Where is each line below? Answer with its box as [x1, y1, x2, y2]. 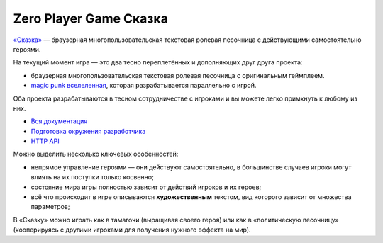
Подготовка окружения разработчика [30, 127, 146, 135]
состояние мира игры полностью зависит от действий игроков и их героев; [30, 183, 262, 191]
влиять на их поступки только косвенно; [30, 173, 154, 181]
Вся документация [30, 117, 88, 125]
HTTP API [30, 137, 60, 145]
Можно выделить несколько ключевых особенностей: [13, 149, 179, 159]
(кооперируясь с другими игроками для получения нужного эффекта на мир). [13, 225, 251, 234]
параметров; [30, 203, 70, 211]
